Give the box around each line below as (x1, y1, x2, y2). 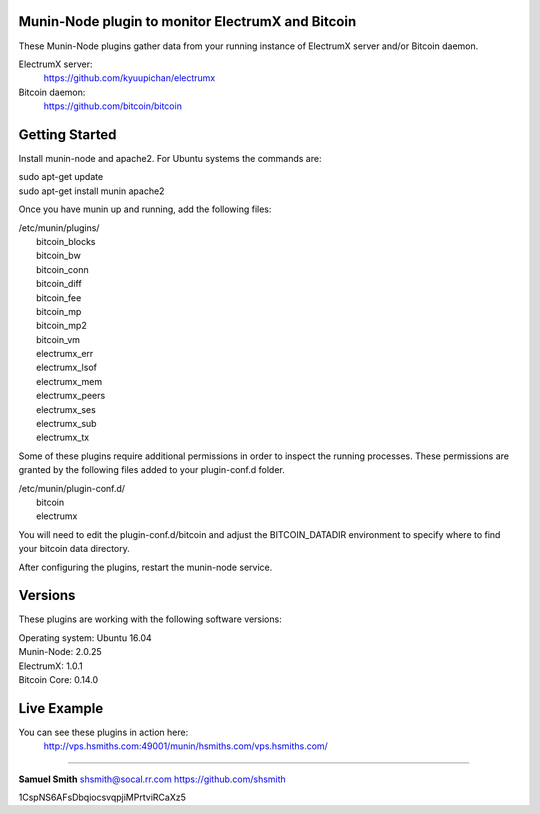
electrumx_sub (36, 418, 97, 430)
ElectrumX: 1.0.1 (18, 660, 84, 672)
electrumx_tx (36, 431, 90, 444)
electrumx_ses (36, 403, 97, 415)
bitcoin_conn (36, 263, 89, 275)
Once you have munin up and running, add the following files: (18, 203, 272, 215)
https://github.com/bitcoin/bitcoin (43, 100, 182, 112)
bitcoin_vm (36, 333, 80, 345)
